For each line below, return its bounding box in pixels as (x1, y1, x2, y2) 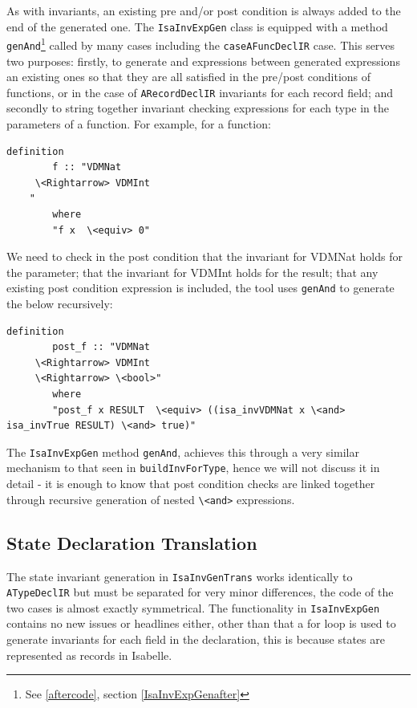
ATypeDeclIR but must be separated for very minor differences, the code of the (6, 584, 394, 600)
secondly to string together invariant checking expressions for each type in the (6, 100, 389, 116)
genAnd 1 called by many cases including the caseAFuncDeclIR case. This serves (6, 35, 395, 53)
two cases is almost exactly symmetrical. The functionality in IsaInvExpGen (6, 599, 380, 616)
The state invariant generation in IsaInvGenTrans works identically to (6, 568, 353, 584)
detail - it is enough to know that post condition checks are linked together (6, 475, 375, 492)
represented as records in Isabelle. (6, 646, 172, 663)
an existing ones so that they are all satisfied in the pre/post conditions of (6, 68, 371, 85)
